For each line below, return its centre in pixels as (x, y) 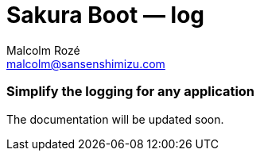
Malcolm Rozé (43, 50)
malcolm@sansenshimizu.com (86, 63)
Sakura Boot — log (106, 15)
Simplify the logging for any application (131, 92)
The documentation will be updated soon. (115, 119)
